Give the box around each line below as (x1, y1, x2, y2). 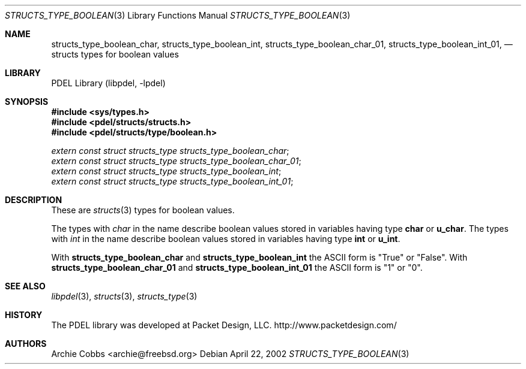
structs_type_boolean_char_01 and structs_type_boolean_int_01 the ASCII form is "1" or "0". (51, 262, 423, 273)
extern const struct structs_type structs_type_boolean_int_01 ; (51, 176, 294, 186)
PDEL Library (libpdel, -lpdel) (51, 78, 166, 88)
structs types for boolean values (51, 49, 179, 59)
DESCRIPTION (5, 195, 62, 205)
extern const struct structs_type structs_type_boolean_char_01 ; (51, 156, 301, 166)
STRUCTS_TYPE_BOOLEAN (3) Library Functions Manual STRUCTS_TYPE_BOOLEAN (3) (5, 10, 351, 20)
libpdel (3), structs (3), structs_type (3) (51, 291, 198, 301)
